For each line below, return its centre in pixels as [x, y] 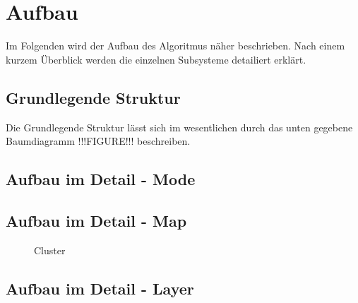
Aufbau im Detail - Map [96, 220]
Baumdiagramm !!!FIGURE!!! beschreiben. [98, 141]
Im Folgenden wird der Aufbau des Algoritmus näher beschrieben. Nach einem [175, 46]
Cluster [50, 250]
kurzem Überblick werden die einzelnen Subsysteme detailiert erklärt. [156, 59]
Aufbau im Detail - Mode [101, 179]
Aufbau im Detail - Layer [100, 288]
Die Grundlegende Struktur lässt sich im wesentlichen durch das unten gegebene [179, 127]
